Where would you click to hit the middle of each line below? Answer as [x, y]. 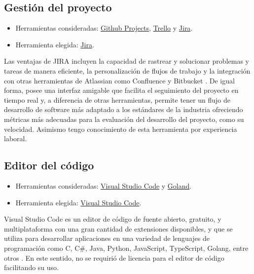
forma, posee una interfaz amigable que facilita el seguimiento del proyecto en [121, 90]
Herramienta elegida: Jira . [55, 44]
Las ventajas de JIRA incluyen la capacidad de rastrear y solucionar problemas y [127, 61]
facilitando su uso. [32, 267]
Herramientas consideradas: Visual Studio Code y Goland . [104, 185]
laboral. [16, 138]
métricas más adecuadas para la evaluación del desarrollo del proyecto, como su [124, 119]
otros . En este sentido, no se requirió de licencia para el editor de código [114, 257]
